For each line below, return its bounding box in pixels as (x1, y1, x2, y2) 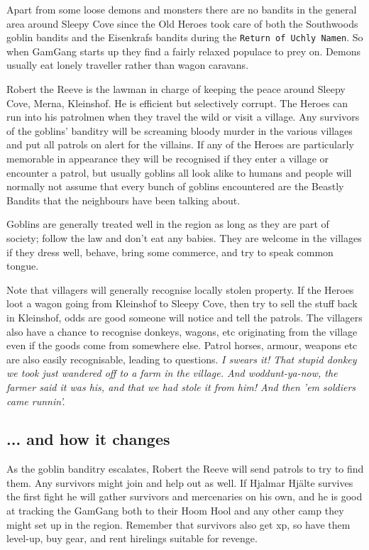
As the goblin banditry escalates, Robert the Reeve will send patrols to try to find (6, 461, 364, 476)
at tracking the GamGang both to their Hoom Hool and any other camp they (6, 503, 344, 518)
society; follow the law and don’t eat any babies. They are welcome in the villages (6, 230, 362, 245)
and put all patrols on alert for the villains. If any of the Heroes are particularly (6, 137, 354, 152)
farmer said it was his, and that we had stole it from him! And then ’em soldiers (6, 379, 356, 394)
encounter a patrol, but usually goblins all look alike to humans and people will (6, 165, 352, 180)
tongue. (6, 258, 39, 273)
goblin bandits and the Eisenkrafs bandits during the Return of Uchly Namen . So (6, 30, 363, 45)
